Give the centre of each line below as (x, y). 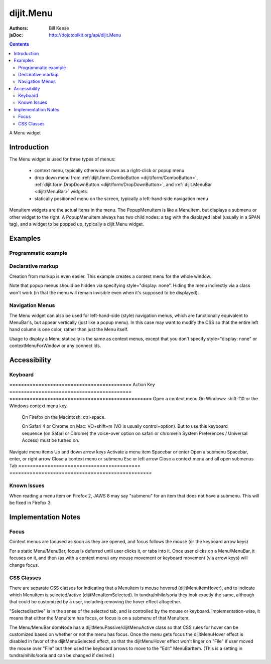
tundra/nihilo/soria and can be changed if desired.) (62, 655)
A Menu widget (25, 133)
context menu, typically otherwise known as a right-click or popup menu (109, 171)
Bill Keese (59, 28)
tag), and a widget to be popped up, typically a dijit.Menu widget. (77, 224)
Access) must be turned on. (51, 440)
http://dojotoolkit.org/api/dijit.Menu (85, 35)
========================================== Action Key (82, 385)
